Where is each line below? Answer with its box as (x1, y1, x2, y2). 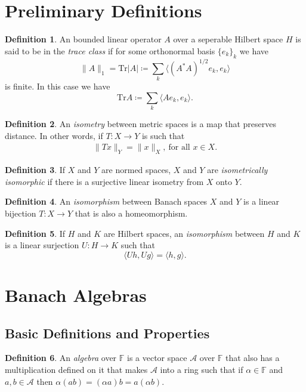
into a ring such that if (160, 363, 243, 376)
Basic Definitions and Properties (5, 323, 210, 342)
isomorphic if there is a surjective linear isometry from (5, 175, 204, 187)
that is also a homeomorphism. (75, 207, 188, 220)
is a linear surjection (5, 239, 79, 251)
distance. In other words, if (5, 129, 103, 141)
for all (168, 143, 190, 152)
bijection (5, 207, 36, 220)
